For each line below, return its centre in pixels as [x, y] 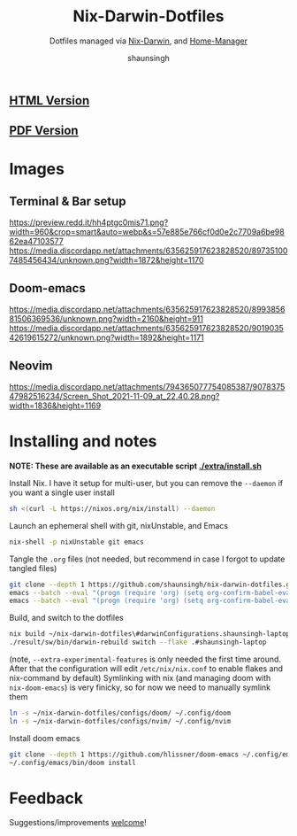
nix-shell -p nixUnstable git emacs [76, 542]
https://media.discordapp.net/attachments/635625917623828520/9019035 [147, 329]
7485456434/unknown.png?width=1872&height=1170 [107, 260]
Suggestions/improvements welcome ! [78, 823]
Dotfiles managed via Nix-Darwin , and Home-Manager [148, 41]
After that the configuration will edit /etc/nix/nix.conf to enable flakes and [146, 669]
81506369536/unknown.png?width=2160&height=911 [106, 319]
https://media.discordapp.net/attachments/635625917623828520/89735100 [148, 251]
